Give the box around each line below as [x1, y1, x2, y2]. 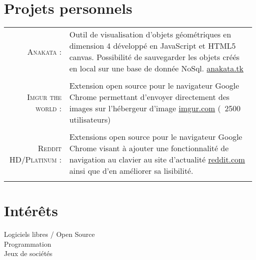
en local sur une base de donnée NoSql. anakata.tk [69, 63, 244, 74]
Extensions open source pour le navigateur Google [69, 131, 242, 143]
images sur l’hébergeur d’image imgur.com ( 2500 [69, 102, 241, 114]
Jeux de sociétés [4, 248, 53, 259]
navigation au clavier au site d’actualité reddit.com [69, 154, 245, 165]
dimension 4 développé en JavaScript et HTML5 [69, 40, 236, 52]
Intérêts [4, 200, 58, 221]
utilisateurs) [69, 114, 111, 126]
